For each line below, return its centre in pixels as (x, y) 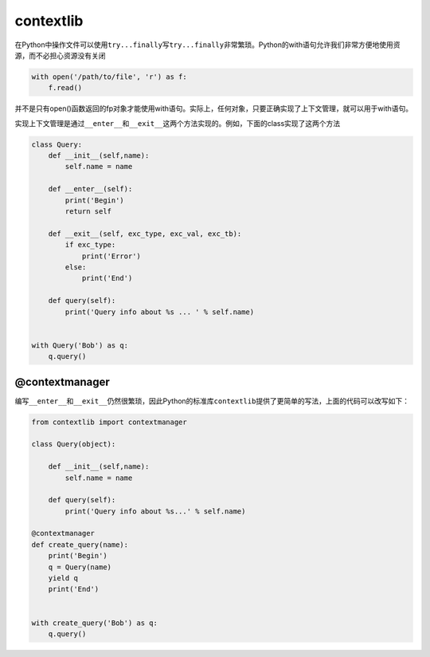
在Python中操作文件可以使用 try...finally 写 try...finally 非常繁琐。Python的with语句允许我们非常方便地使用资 (207, 45)
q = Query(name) (80, 567)
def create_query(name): (80, 545)
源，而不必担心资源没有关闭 (60, 55)
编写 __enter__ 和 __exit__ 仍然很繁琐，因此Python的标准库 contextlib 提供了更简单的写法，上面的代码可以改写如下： (212, 401)
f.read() (65, 88)
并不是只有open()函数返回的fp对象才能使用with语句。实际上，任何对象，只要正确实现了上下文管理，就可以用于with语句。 (214, 108)
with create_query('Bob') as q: (95, 623)
